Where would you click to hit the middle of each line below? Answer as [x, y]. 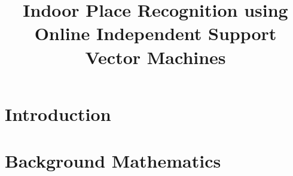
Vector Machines [155, 57]
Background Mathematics [113, 161]
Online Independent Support [155, 33]
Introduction [58, 113]
